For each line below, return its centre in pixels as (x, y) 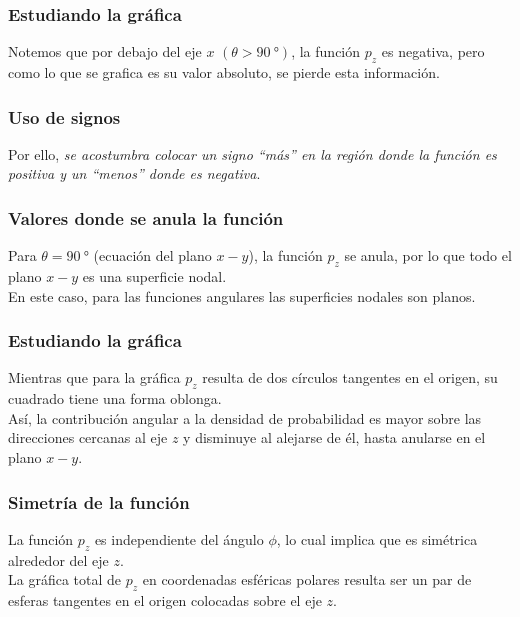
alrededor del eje (58, 559)
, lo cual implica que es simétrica (377, 538)
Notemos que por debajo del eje (105, 51)
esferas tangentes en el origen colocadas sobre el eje (165, 600)
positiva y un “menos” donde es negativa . (134, 173)
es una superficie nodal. (154, 276)
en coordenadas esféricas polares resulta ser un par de (307, 579)
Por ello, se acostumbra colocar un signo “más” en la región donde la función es (252, 153)
